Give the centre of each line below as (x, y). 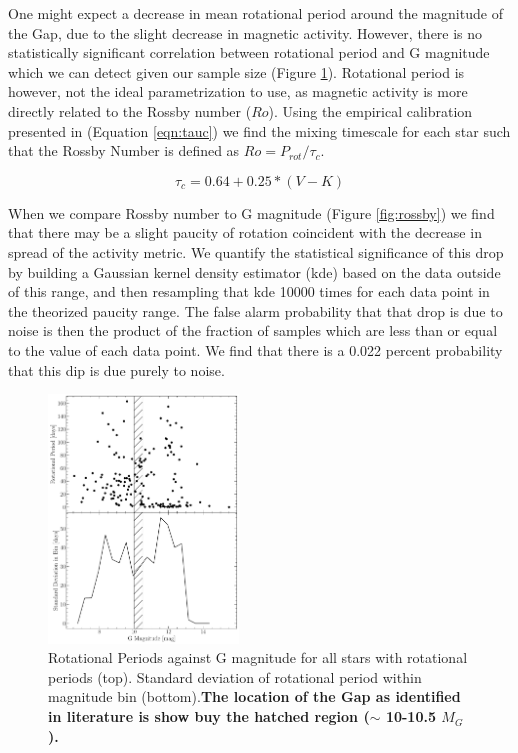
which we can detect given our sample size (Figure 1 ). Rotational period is (236, 71)
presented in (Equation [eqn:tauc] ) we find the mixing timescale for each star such (259, 130)
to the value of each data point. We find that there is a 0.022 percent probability (255, 349)
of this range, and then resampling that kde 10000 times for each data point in (249, 291)
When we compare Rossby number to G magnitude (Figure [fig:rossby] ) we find (251, 212)
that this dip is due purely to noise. (116, 369)
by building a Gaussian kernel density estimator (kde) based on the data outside (254, 271)
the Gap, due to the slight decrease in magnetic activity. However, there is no (245, 32)
